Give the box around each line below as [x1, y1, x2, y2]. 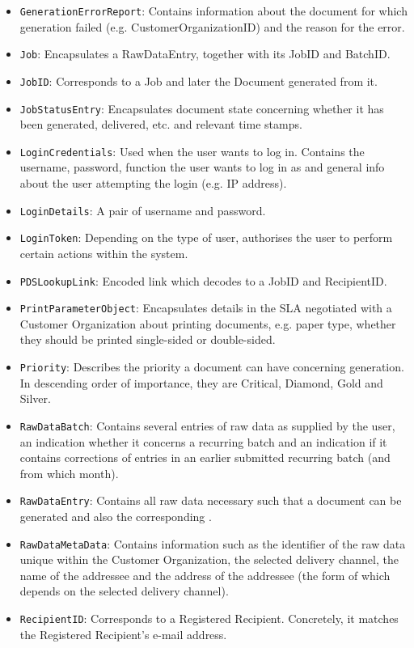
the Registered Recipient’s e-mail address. [19, 625, 227, 642]
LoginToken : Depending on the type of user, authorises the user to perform [19, 229, 393, 246]
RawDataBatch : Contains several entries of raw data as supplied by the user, [19, 417, 395, 434]
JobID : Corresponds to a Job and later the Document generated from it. [19, 72, 378, 89]
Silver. [19, 390, 51, 407]
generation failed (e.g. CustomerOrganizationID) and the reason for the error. [19, 18, 405, 35]
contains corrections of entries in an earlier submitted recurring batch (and [19, 449, 391, 466]
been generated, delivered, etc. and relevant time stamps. [19, 116, 302, 133]
